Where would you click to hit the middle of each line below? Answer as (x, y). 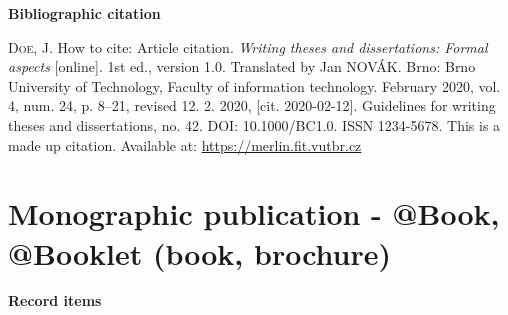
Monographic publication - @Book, (254, 213)
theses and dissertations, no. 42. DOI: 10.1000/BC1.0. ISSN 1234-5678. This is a (254, 124)
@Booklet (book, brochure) (200, 252)
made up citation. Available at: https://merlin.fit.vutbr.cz (185, 144)
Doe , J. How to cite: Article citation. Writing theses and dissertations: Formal (248, 46)
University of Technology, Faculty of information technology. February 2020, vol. (254, 85)
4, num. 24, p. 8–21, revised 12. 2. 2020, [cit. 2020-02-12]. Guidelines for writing (252, 105)
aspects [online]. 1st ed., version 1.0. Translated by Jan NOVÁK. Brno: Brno (242, 66)
